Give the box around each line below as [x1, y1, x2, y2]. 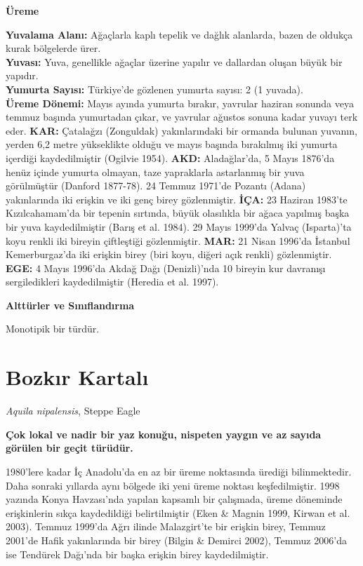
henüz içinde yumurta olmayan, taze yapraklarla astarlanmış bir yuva [6, 164, 305, 179]
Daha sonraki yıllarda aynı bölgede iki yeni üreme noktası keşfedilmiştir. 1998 [6, 478, 340, 492]
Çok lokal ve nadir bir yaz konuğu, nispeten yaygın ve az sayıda [6, 426, 322, 441]
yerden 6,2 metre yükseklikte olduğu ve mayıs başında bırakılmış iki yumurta [6, 137, 338, 151]
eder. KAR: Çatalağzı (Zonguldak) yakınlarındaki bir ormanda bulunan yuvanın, [6, 123, 357, 137]
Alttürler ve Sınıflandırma [6, 297, 135, 312]
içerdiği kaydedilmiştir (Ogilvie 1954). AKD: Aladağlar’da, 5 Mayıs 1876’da [6, 150, 335, 165]
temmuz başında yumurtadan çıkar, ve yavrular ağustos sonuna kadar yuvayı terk [6, 109, 358, 124]
